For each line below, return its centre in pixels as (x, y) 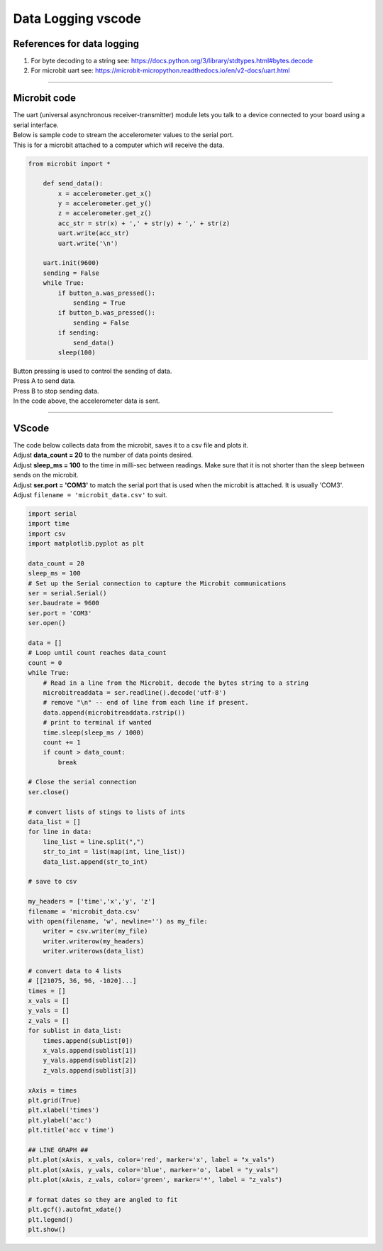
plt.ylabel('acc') (60, 1120)
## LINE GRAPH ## (58, 1150)
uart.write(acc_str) (94, 233)
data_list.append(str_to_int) (95, 862)
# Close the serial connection (83, 782)
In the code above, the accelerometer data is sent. (87, 401)
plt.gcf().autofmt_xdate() (75, 1210)
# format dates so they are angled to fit (103, 1199)
